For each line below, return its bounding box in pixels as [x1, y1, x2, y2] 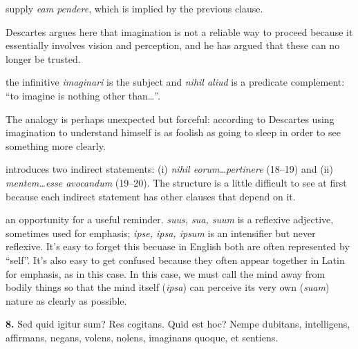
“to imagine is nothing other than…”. [6, 88, 160, 102]
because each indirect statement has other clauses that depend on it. [6, 189, 296, 203]
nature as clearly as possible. [6, 293, 127, 308]
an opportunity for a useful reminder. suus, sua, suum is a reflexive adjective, [6, 212, 334, 227]
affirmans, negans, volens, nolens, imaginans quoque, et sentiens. [6, 330, 279, 344]
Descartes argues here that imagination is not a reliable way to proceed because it [6, 24, 353, 39]
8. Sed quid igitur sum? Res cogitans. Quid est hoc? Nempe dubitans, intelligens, [6, 317, 350, 331]
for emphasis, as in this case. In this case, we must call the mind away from [6, 266, 326, 281]
